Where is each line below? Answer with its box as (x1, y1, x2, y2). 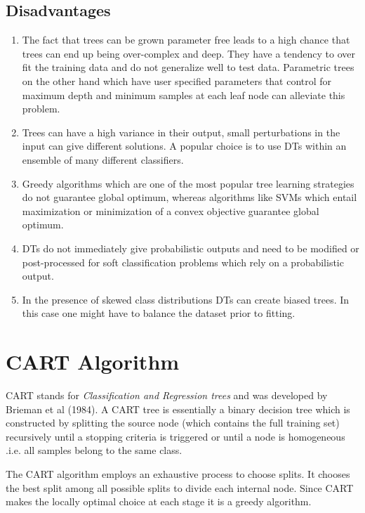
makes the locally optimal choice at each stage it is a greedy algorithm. (6, 494, 312, 509)
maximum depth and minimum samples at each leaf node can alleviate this (22, 87, 345, 102)
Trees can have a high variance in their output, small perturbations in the (22, 124, 340, 139)
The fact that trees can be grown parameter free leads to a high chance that (22, 32, 350, 47)
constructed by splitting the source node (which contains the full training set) (6, 415, 340, 430)
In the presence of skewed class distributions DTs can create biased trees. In (22, 292, 350, 306)
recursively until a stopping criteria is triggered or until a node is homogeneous (6, 429, 345, 443)
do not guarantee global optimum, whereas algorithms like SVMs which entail (22, 190, 357, 204)
